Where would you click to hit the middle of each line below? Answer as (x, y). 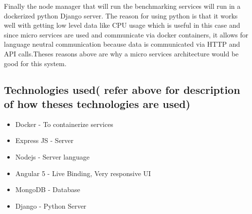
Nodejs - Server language (53, 156)
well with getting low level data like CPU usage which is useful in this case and (122, 25)
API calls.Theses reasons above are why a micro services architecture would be (121, 53)
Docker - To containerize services (64, 124)
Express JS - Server (45, 140)
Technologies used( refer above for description (122, 89)
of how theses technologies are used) (97, 103)
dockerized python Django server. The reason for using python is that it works (121, 15)
